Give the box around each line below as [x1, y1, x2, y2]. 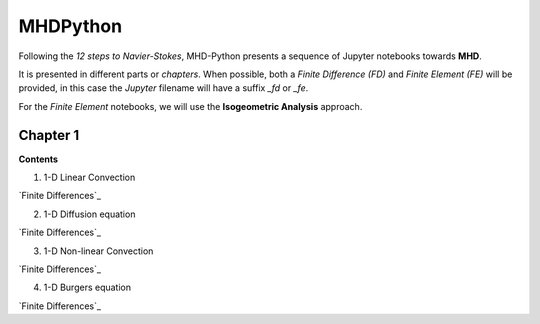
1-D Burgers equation [43, 281, 132, 294]
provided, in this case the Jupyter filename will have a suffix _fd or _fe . [18, 82, 309, 94]
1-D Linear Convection [43, 171, 136, 184]
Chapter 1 [18, 126, 80, 144]
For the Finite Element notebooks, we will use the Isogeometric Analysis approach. [18, 100, 363, 112]
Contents [18, 153, 59, 165]
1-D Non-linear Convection [43, 245, 154, 257]
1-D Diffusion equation [43, 208, 136, 220]
